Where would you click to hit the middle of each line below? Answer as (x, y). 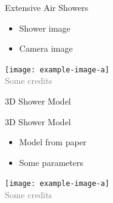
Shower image (45, 28)
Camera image (46, 48)
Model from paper (53, 142)
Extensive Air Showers (47, 7)
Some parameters (51, 162)
